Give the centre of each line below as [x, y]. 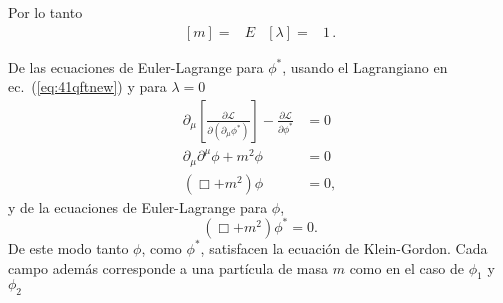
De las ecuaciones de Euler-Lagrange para [136, 66]
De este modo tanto [68, 247]
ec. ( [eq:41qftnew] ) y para [87, 86]
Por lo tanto [45, 12]
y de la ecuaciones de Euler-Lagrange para [138, 206]
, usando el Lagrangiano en [365, 66]
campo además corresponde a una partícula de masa [168, 267]
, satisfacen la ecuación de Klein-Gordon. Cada [344, 247]
